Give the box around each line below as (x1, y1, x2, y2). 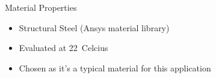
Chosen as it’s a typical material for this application (19, 61, 211, 74)
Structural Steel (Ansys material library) (19, 21, 170, 34)
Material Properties (5, 1, 77, 13)
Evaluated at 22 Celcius (19, 41, 108, 54)
